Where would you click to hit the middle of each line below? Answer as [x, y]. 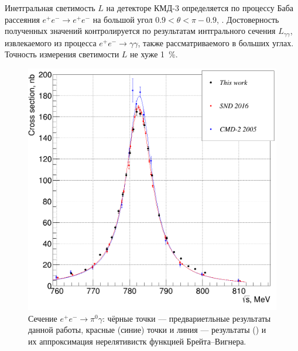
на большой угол [123, 19]
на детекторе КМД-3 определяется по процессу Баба [200, 8]
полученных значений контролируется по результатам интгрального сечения [140, 31]
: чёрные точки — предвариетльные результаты [187, 318]
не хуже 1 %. [154, 54]
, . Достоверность [248, 19]
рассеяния [22, 19]
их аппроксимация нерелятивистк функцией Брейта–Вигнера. [137, 341]
